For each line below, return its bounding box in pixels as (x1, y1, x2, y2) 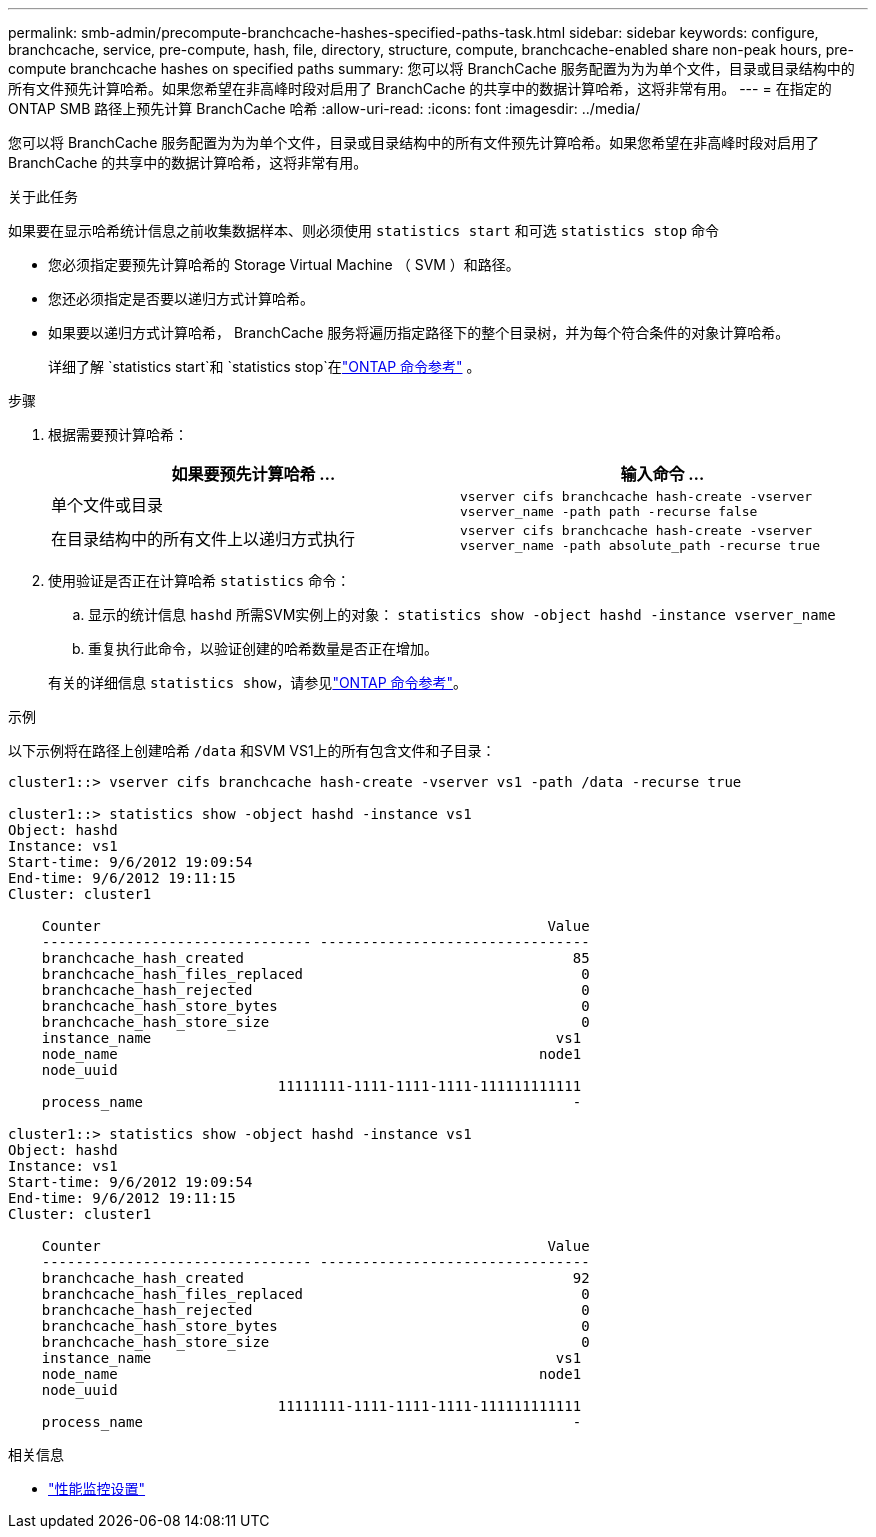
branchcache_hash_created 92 (41, 1270, 590, 1286)
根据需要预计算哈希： (48, 426, 188, 443)
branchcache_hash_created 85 (41, 950, 590, 966)
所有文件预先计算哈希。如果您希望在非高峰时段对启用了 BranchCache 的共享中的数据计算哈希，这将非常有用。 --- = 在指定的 (8, 80, 832, 97)
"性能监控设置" (48, 1480, 146, 1497)
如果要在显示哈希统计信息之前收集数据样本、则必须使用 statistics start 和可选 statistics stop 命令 (8, 222, 720, 239)
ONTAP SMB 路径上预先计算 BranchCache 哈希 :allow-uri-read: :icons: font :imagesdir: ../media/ (8, 100, 641, 117)
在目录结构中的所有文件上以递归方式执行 (51, 529, 356, 549)
